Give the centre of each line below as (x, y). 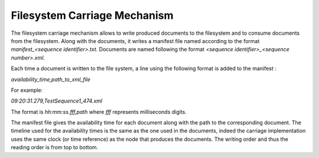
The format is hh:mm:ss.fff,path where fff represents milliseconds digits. (99, 111)
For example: (27, 90)
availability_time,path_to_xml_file (51, 79)
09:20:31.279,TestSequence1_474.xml (57, 101)
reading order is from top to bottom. (55, 147)
